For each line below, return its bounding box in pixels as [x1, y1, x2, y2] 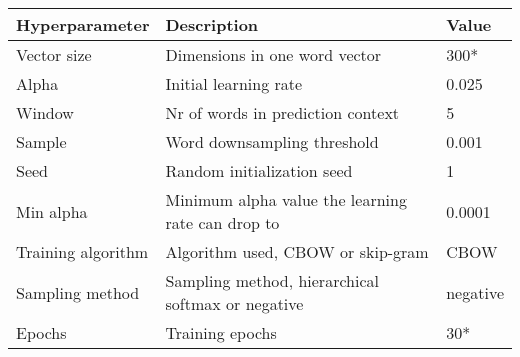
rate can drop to [165, 211, 280, 234]
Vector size [16, 43, 92, 66]
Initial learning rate [165, 72, 303, 95]
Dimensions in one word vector [165, 43, 382, 66]
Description [165, 13, 259, 36]
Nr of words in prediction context [165, 101, 400, 124]
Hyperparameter [16, 13, 150, 36]
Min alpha [16, 199, 88, 223]
